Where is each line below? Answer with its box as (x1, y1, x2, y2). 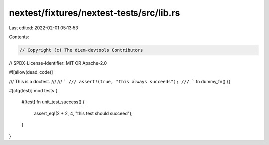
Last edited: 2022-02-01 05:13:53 (9, 25, 78, 31)
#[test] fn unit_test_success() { (21, 99, 85, 105)
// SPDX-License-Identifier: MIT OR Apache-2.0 (9, 60, 107, 66)
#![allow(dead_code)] (9, 69, 53, 75)
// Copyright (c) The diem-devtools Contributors (19, 47, 143, 53)
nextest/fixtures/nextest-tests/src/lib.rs (9, 7, 180, 18)
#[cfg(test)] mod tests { (9, 88, 57, 94)
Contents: (9, 34, 29, 40)
